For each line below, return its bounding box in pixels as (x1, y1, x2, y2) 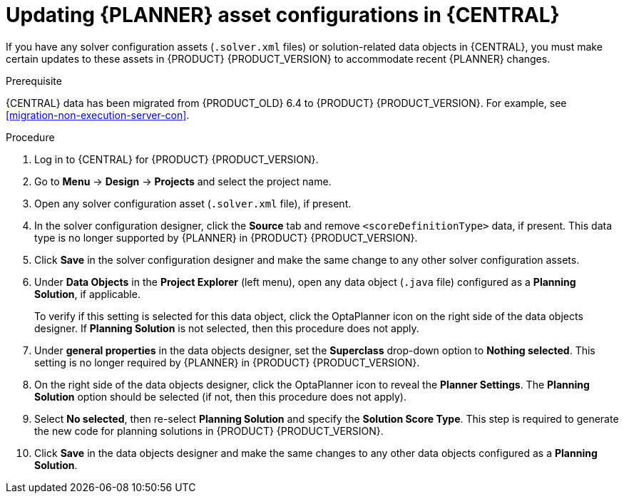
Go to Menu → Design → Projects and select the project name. (34, 175, 332, 187)
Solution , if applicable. (34, 287, 140, 300)
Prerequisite (6, 74, 62, 87)
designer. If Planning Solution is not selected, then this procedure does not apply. (34, 321, 419, 334)
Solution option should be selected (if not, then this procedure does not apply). (34, 390, 407, 403)
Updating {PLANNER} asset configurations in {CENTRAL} (6, 3, 560, 27)
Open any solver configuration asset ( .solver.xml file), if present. (34, 197, 352, 210)
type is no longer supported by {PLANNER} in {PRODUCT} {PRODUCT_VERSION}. (34, 231, 418, 244)
